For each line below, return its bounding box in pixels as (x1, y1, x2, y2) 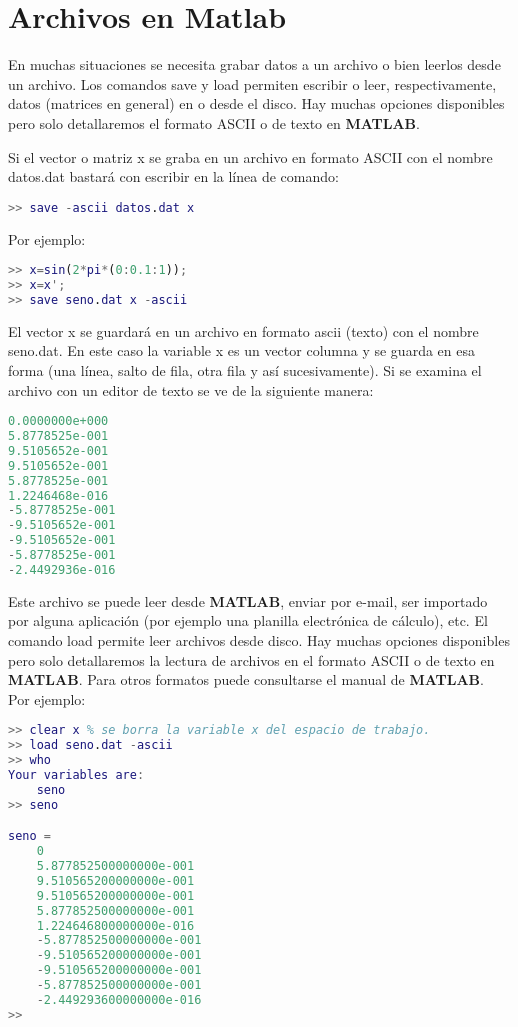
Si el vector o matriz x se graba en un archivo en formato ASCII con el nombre (8, 146, 493, 167)
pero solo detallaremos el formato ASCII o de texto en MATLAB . (8, 112, 420, 133)
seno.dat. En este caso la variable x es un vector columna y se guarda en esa (8, 340, 475, 361)
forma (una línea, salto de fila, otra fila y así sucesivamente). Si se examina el (8, 359, 482, 380)
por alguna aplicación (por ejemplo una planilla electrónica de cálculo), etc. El (8, 610, 488, 631)
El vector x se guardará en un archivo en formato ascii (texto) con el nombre (8, 320, 479, 341)
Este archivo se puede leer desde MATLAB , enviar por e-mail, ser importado (8, 590, 488, 611)
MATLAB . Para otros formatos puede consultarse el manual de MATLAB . (8, 669, 484, 690)
